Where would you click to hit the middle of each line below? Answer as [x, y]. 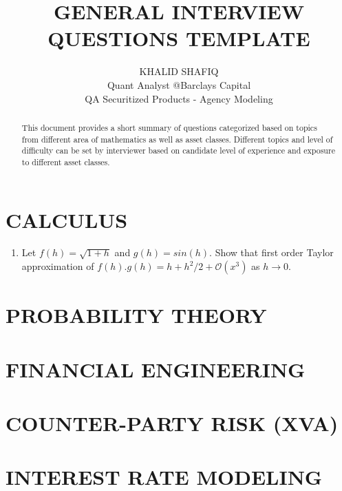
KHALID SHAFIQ [179, 71]
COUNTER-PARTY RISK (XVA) [172, 422]
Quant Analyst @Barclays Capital [179, 84]
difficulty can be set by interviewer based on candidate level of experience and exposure [178, 150]
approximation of [58, 266]
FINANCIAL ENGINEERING [156, 369]
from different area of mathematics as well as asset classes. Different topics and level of [177, 139]
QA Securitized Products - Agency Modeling [179, 98]
